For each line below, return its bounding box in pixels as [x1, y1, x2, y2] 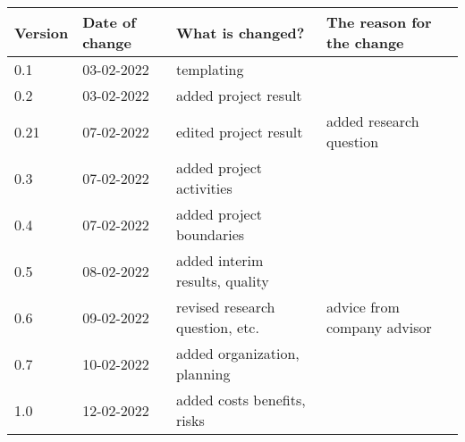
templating [175, 59, 244, 79]
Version [14, 21, 69, 43]
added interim [175, 250, 264, 271]
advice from [325, 296, 400, 317]
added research [325, 111, 419, 131]
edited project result [175, 121, 303, 142]
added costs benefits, [175, 389, 306, 410]
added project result [175, 85, 302, 105]
